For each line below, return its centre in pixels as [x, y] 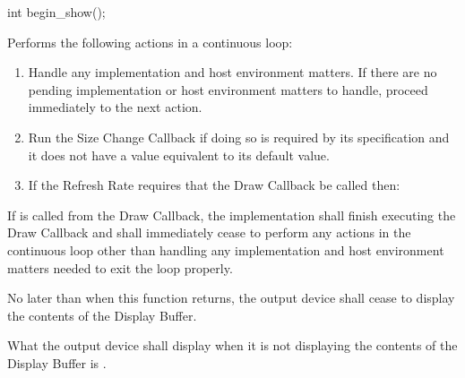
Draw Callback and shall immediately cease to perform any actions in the [209, 232]
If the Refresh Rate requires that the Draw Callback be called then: [214, 185]
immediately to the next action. [115, 107]
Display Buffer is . [57, 362]
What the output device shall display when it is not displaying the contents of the [232, 345]
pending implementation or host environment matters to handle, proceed [228, 89]
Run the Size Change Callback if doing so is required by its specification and [239, 137]
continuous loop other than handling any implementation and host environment [226, 249]
